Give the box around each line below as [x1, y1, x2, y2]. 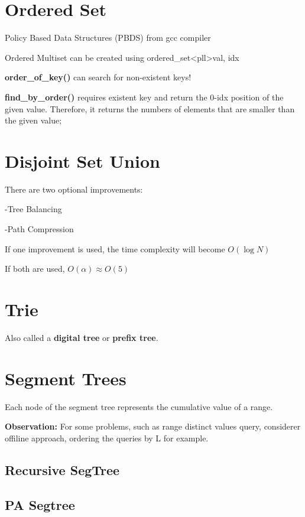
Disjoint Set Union [5, 148, 160, 173]
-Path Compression [5, 223, 74, 235]
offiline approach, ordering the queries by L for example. [5, 431, 209, 444]
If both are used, [5, 262, 65, 275]
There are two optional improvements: [5, 183, 143, 195]
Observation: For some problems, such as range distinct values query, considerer [5, 420, 301, 433]
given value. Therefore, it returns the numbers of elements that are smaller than [5, 102, 295, 115]
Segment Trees [5, 366, 126, 390]
